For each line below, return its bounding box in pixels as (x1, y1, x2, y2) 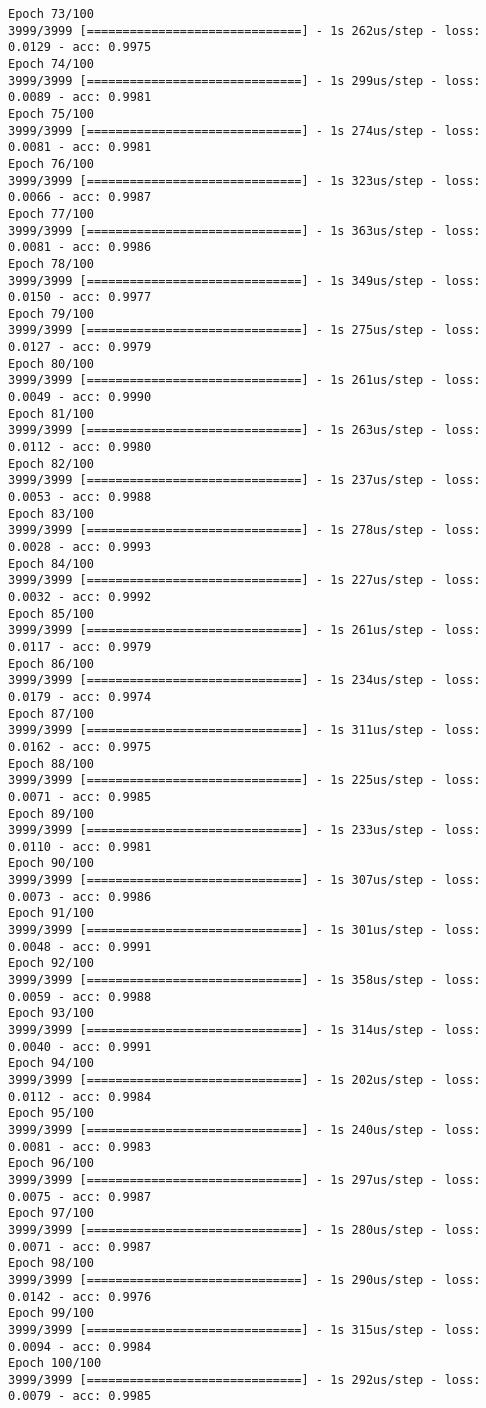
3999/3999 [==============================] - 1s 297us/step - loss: (8, 1172, 481, 1187)
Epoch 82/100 (8, 456, 94, 471)
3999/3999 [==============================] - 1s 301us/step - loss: (8, 923, 481, 938)
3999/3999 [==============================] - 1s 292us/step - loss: (8, 1372, 481, 1387)
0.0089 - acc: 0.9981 (8, 90, 152, 105)
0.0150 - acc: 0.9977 (8, 290, 152, 305)
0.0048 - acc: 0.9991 (8, 939, 152, 954)
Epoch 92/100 (8, 956, 94, 971)
